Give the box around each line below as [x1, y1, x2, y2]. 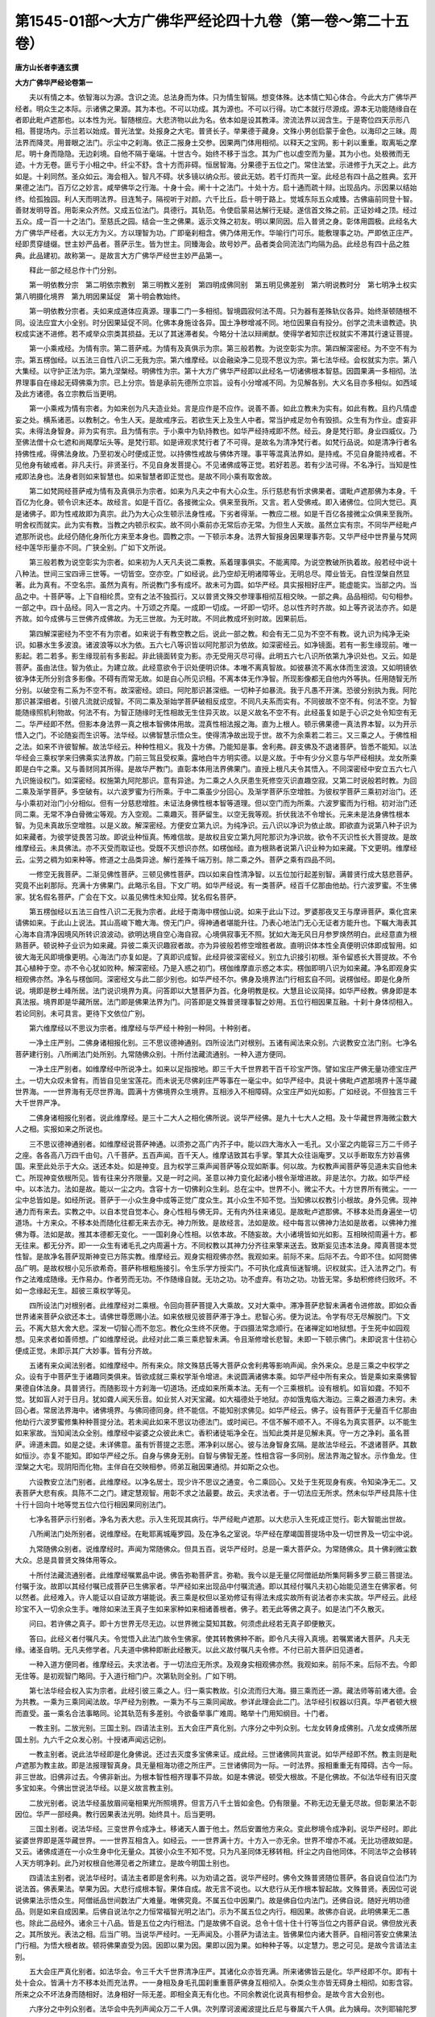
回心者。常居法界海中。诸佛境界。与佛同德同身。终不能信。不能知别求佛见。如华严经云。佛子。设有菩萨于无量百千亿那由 [14, 1405, 417, 1415]
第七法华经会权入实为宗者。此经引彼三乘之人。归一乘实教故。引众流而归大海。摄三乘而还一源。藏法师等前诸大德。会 [28, 1686, 417, 1696]
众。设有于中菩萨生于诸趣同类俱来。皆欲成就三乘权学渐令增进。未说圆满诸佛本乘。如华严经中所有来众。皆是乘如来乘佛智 [14, 1372, 417, 1381]
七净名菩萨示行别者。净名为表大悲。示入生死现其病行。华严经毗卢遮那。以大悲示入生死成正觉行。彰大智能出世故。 [28, 1514, 410, 1524]
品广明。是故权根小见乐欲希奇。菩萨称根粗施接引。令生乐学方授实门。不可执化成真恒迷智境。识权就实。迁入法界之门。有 [14, 1263, 417, 1272]
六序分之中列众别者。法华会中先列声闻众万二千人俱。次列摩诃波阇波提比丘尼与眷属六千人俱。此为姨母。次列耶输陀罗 [28, 2004, 417, 2014]
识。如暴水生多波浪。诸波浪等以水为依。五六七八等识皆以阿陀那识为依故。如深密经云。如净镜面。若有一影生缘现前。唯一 [14, 640, 417, 649]
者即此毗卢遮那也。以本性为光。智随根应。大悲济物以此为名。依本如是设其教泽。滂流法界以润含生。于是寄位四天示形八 [14, 115, 410, 124]
